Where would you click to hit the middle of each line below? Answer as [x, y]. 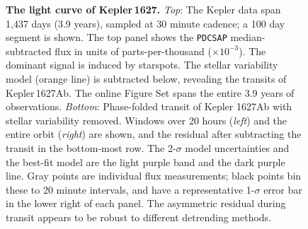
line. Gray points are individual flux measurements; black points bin [154, 176]
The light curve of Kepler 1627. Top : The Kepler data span [143, 9]
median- [248, 37]
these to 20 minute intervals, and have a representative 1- [130, 189]
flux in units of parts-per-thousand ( [133, 51]
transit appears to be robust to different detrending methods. [139, 217]
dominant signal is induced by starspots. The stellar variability [142, 65]
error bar [283, 189]
